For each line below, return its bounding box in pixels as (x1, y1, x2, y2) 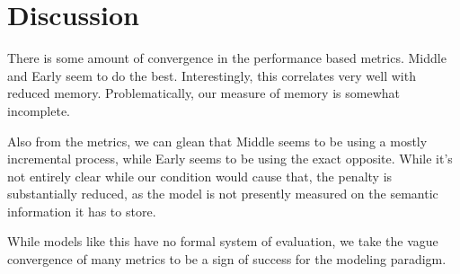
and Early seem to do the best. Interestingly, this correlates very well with (7, 66, 416, 84)
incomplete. (7, 101, 70, 119)
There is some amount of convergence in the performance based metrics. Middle (7, 49, 447, 67)
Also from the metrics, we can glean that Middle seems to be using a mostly (7, 131, 428, 150)
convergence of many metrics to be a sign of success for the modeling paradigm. (7, 250, 447, 269)
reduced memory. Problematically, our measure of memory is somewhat (7, 84, 400, 102)
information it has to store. (7, 201, 156, 220)
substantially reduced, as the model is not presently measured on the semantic (7, 184, 438, 203)
